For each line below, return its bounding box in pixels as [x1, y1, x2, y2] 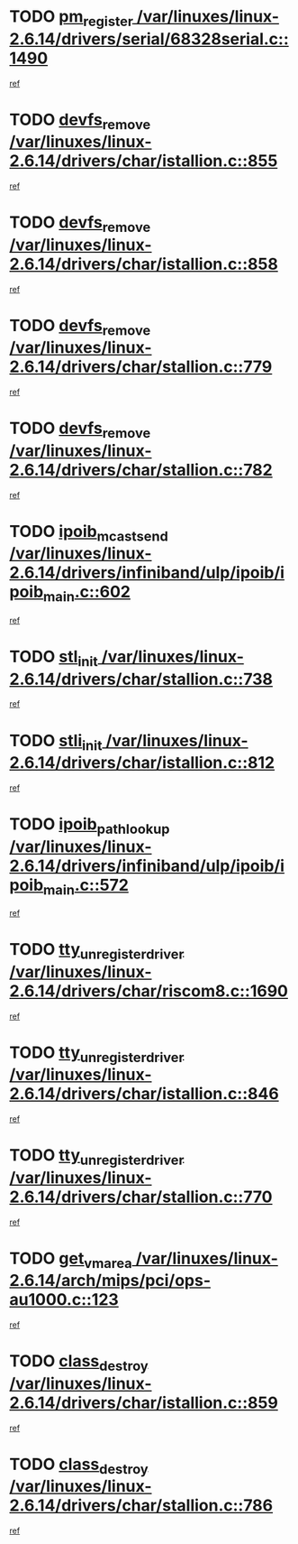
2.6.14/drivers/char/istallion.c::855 [9, 151, 278, 171]
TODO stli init [9, 730, 103, 754]
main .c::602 [43, 582, 131, 606]
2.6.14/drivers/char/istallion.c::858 [9, 254, 279, 274]
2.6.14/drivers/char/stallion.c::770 [9, 1187, 273, 1207]
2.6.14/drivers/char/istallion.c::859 [9, 1392, 279, 1413]
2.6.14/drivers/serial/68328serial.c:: [9, 29, 290, 49]
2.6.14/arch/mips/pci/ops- [9, 1271, 212, 1291]
